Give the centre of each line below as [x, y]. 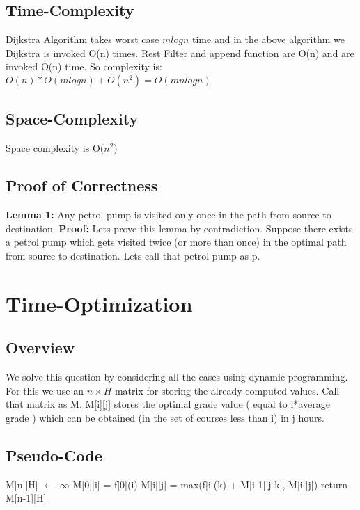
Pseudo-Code [54, 455]
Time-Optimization [99, 303]
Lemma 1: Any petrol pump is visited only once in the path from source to [169, 214]
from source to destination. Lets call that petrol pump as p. [133, 255]
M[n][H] [22, 484]
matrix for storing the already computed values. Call [227, 390]
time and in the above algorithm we [268, 39]
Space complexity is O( [55, 148]
